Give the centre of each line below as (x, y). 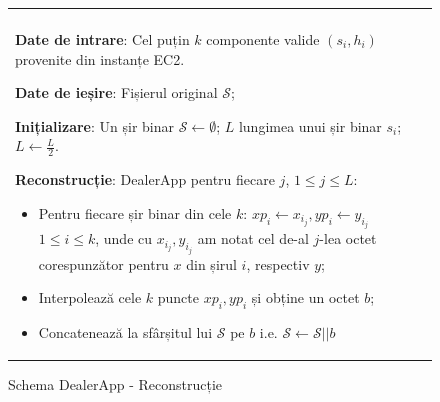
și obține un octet (305, 297)
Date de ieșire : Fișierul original (116, 92)
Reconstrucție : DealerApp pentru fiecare (145, 179)
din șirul (211, 263)
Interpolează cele (90, 297)
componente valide (263, 39)
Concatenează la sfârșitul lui (125, 332)
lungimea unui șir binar (310, 125)
